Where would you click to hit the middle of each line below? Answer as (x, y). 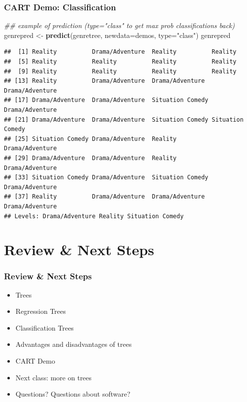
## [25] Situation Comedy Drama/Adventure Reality (90, 139)
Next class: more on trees (54, 377)
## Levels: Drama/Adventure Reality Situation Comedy (94, 216)
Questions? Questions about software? (73, 394)
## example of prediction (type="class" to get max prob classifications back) (120, 25)
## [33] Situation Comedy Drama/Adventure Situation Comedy (106, 178)
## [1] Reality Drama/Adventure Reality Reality (120, 52)
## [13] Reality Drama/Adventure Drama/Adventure (105, 81)
